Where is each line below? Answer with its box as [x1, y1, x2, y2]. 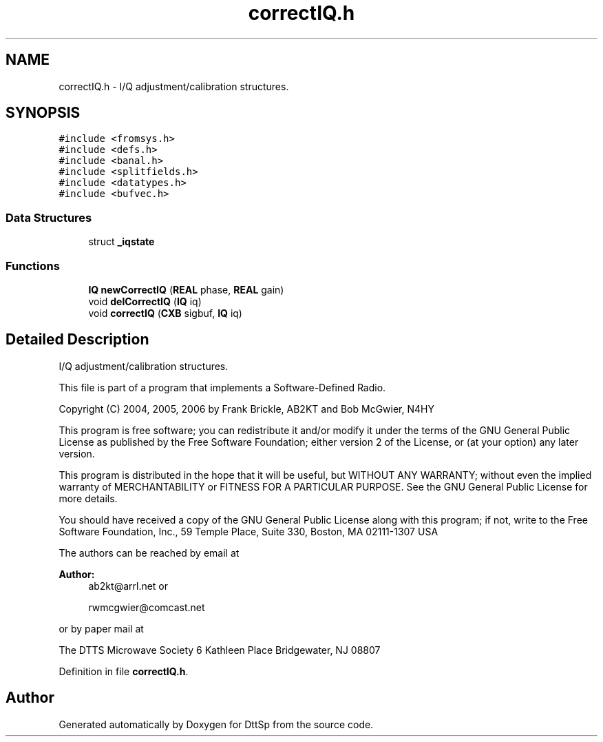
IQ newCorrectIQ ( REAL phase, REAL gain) [88, 283, 284, 296]
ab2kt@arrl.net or [88, 579, 169, 592]
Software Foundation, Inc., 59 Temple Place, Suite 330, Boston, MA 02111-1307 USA [59, 525, 438, 537]
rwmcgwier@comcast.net [88, 601, 205, 613]
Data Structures [6, 210, 92, 225]
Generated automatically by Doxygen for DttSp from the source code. [59, 718, 374, 730]
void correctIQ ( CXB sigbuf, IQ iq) [88, 307, 242, 319]
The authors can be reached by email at [59, 546, 240, 559]
